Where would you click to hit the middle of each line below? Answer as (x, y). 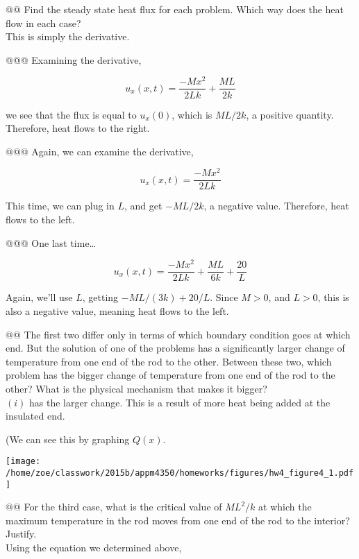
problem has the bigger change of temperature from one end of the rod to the (170, 375)
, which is (192, 114)
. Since (224, 297)
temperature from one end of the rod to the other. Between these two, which (169, 361)
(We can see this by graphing (68, 439)
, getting (100, 297)
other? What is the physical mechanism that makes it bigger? (136, 388)
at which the (285, 507)
